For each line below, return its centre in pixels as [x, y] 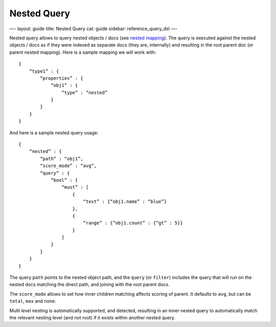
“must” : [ [75, 187]
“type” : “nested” [85, 92]
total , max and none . [33, 301]
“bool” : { [64, 180]
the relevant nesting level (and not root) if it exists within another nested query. [93, 318]
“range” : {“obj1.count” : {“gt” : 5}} [133, 223]
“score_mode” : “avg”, [68, 166]
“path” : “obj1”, [62, 159]
